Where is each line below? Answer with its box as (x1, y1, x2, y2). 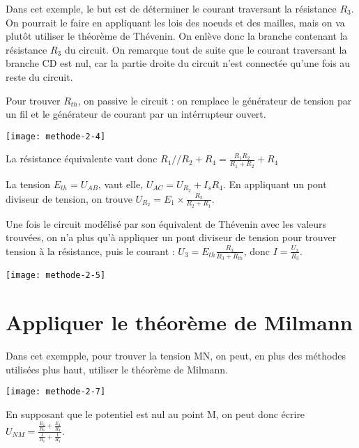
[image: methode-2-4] (6, 131, 106, 141)
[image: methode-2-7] (6, 387, 106, 397)
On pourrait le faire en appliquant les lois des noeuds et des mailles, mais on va (6, 15, 345, 29)
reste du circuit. (6, 69, 73, 84)
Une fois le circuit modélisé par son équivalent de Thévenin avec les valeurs (6, 216, 327, 231)
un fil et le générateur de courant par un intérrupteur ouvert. (6, 107, 266, 121)
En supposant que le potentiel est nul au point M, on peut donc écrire (6, 407, 305, 422)
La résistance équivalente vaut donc (6, 151, 158, 166)
